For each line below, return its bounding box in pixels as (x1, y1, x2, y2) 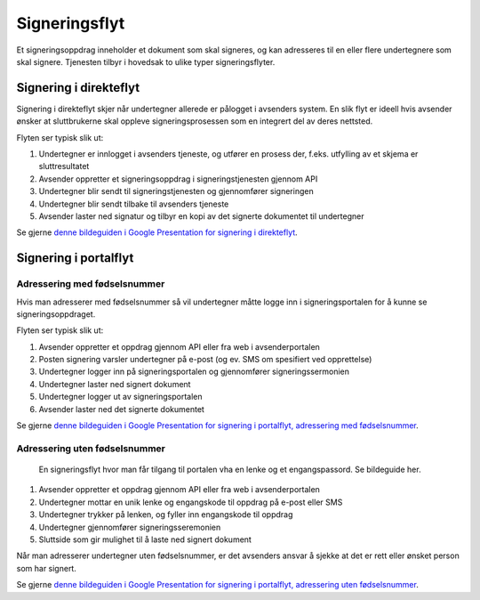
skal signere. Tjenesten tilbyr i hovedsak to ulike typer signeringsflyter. (16, 56, 276, 67)
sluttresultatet (38, 161, 90, 172)
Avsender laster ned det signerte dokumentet (38, 403, 204, 414)
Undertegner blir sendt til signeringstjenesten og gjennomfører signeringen (38, 186, 315, 197)
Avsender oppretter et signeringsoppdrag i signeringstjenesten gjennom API (38, 174, 318, 184)
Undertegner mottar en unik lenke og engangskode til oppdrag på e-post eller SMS (38, 497, 343, 507)
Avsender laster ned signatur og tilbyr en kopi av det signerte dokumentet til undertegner (38, 210, 364, 222)
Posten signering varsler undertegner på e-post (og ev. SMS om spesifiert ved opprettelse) (38, 354, 372, 365)
